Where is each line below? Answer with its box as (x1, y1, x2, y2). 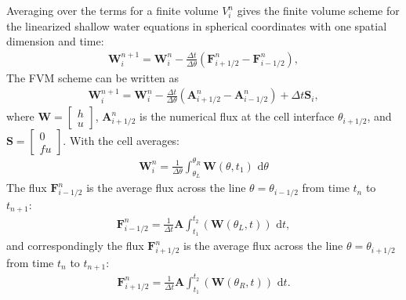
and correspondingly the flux (6, 237, 144, 254)
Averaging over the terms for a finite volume (6, 2, 219, 18)
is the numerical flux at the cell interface (140, 108, 335, 125)
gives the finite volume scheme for (237, 2, 400, 18)
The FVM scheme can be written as (6, 69, 179, 85)
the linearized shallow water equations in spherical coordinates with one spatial (6, 17, 387, 34)
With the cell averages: (69, 132, 180, 149)
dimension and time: (6, 33, 104, 49)
